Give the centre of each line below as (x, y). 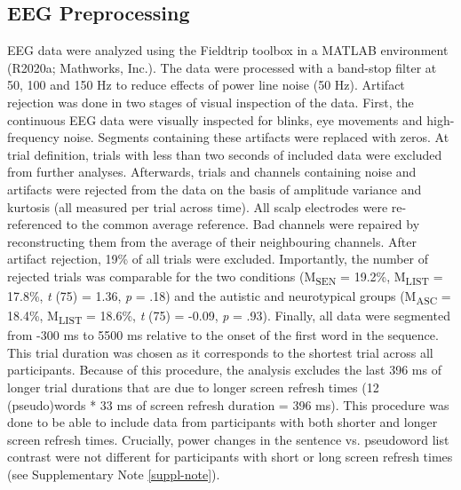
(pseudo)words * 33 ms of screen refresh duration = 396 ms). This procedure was (228, 404)
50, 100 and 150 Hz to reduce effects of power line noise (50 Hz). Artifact (206, 85)
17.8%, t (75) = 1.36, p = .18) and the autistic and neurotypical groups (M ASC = (229, 297)
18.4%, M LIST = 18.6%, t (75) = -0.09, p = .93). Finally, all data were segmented (229, 316)
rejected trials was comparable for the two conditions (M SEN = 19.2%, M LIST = (225, 277)
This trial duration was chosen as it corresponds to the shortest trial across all (220, 352)
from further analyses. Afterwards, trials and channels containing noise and (212, 172)
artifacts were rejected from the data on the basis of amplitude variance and (215, 189)
